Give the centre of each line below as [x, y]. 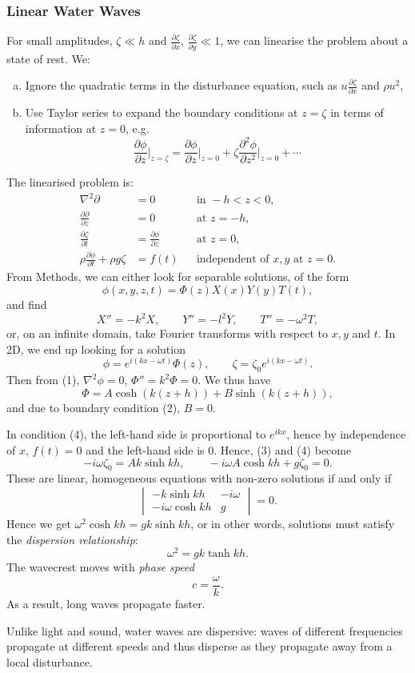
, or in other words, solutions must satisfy [293, 523]
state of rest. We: [48, 58]
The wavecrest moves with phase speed [100, 567]
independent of [233, 260]
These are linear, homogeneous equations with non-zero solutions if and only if [199, 478]
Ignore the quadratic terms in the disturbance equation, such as [181, 85]
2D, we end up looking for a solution [96, 349]
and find [27, 304]
